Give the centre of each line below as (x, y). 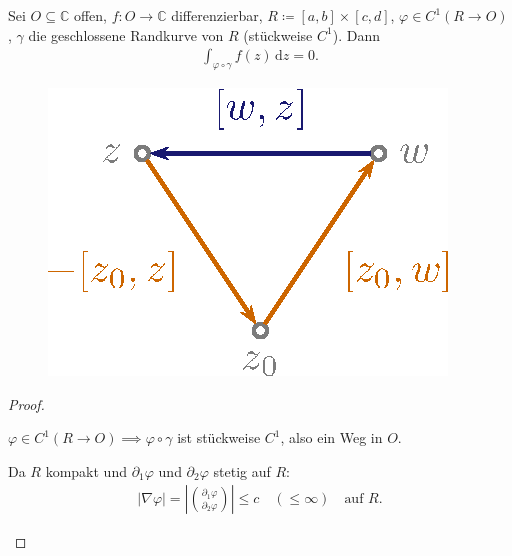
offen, (90, 15)
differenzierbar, (217, 15)
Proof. (26, 403)
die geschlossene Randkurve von (126, 34)
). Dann (356, 34)
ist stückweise (219, 437)
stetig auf (242, 470)
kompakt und (86, 470)
